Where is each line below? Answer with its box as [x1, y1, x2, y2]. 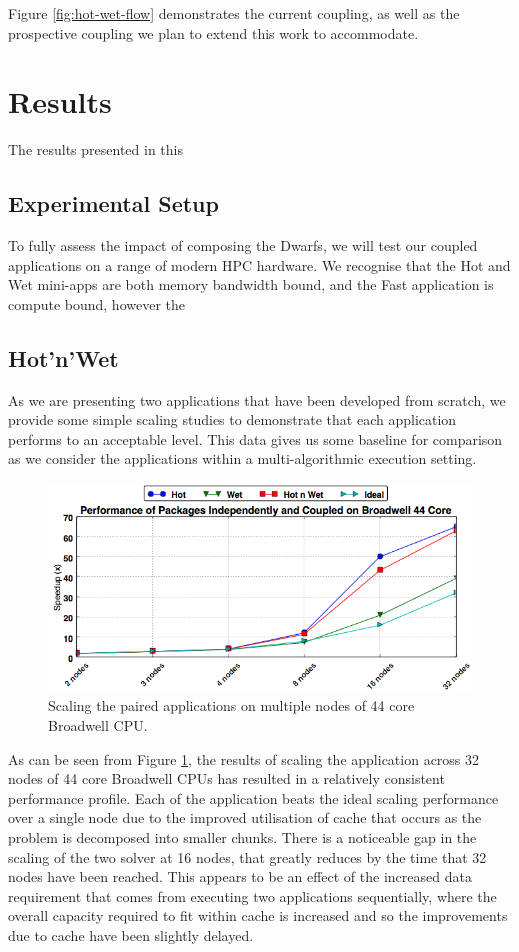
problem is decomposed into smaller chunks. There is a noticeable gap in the [8, 827, 477, 847]
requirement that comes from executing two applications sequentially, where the [8, 885, 497, 906]
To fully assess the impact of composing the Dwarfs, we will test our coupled [8, 235, 478, 256]
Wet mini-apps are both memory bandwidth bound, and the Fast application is [8, 274, 494, 295]
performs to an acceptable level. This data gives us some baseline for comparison [8, 428, 503, 449]
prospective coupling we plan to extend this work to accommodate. [8, 22, 419, 43]
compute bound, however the [8, 293, 185, 314]
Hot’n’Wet [8, 342, 119, 373]
